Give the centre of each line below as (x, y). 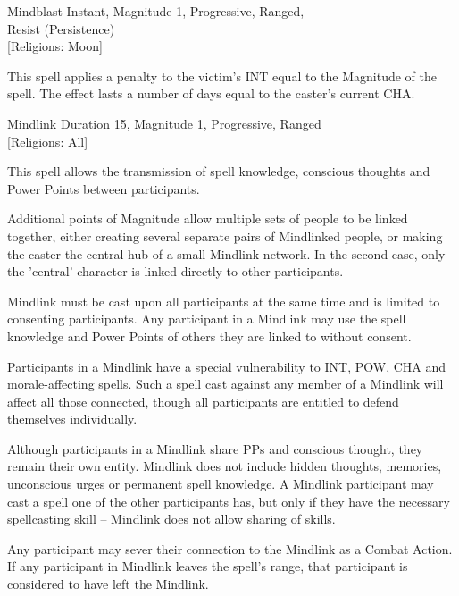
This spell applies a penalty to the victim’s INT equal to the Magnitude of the (222, 76)
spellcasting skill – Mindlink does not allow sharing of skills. (171, 519)
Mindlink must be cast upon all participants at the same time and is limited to (224, 301)
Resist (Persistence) (61, 28)
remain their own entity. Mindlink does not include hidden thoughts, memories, (225, 466)
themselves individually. (72, 419)
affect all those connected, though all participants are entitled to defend (203, 401)
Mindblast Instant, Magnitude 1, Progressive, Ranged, (156, 11)
